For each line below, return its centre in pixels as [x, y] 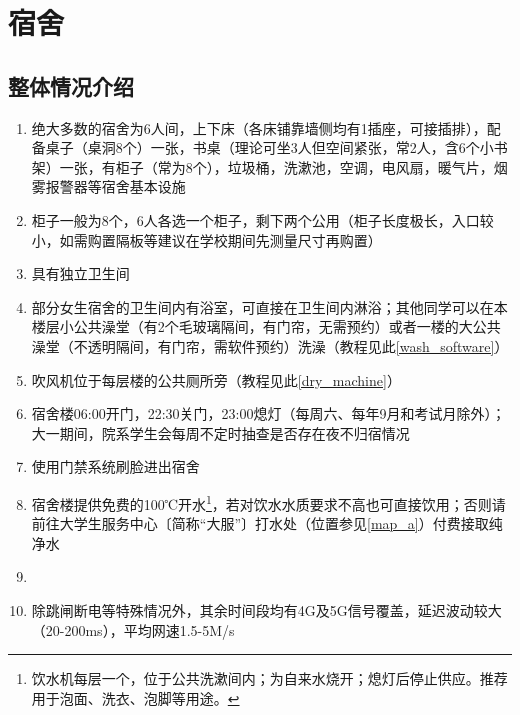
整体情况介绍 [71, 85]
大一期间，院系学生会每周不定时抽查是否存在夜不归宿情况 [220, 432]
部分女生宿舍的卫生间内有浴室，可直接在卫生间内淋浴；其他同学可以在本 [269, 306]
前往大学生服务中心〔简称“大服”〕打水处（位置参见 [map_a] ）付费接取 [260, 523]
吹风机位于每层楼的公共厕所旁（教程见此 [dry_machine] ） [216, 379]
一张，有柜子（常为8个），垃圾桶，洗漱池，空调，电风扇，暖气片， [276, 166]
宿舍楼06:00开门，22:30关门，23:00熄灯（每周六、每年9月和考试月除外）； [268, 413]
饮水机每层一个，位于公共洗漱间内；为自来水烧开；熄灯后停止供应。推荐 [269, 678]
